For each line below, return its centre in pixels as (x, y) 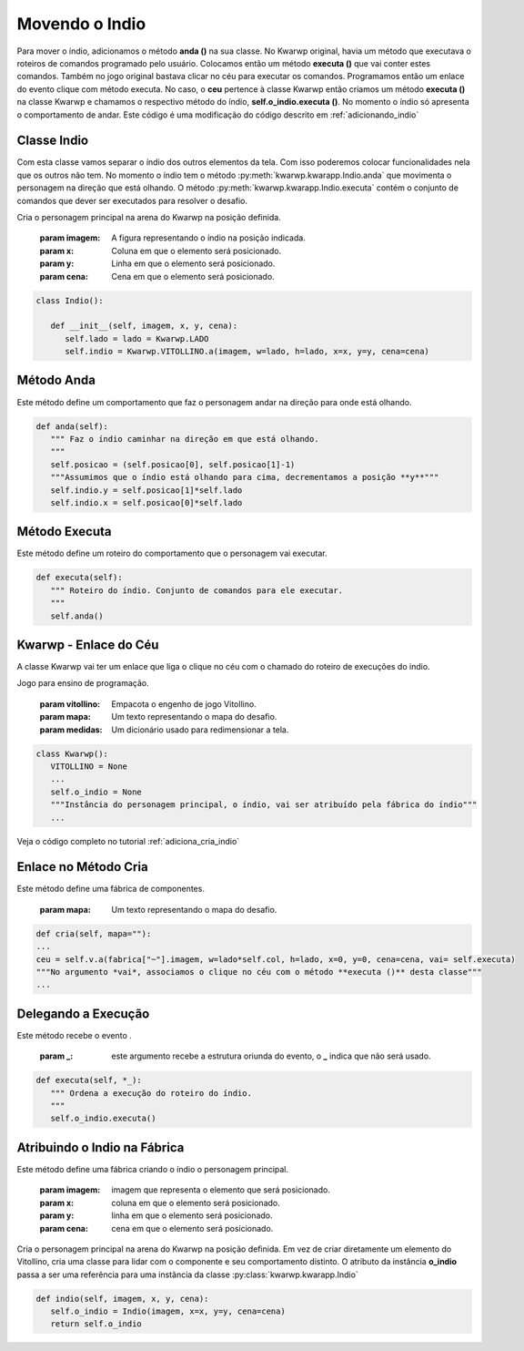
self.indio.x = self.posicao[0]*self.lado (146, 502)
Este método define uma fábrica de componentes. (111, 889)
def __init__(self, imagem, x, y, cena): (144, 326)
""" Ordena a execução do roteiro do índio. (151, 1093)
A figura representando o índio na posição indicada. (209, 238)
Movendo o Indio (81, 24)
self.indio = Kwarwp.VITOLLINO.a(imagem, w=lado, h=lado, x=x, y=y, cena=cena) (247, 352)
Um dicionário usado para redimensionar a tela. (200, 730)
